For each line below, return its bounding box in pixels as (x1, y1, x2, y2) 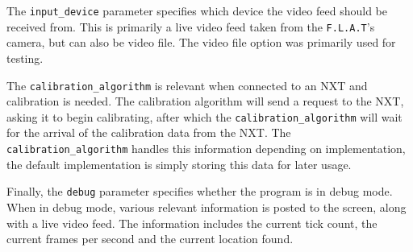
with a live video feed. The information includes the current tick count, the (6, 214, 378, 231)
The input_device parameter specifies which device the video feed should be (6, 2, 387, 19)
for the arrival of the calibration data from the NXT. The (6, 124, 291, 141)
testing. (6, 49, 44, 66)
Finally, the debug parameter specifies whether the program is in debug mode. (6, 183, 393, 200)
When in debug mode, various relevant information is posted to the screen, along (6, 198, 407, 215)
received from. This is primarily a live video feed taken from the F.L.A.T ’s (6, 18, 375, 35)
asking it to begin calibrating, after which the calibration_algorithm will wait (6, 108, 403, 125)
